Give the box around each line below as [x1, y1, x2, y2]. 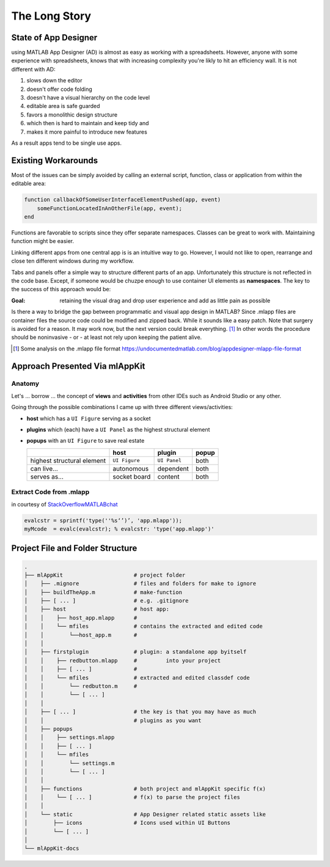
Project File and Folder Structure [11, 543, 137, 554]
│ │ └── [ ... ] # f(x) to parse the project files [24, 794, 241, 801]
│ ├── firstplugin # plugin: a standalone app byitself [24, 648, 247, 656]
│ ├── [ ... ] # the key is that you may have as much [24, 708, 257, 716]
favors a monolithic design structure [26, 111, 118, 118]
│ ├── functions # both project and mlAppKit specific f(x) [24, 785, 266, 792]
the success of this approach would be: [11, 286, 111, 293]
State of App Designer [11, 32, 98, 43]
